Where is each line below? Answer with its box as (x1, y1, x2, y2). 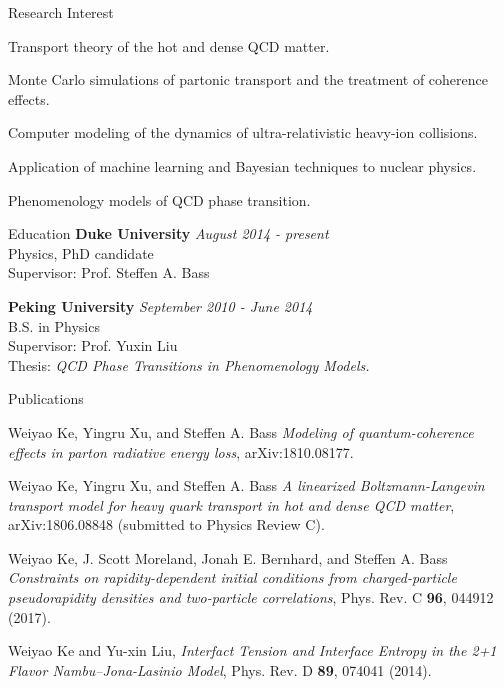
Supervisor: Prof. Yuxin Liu (8, 335, 178, 356)
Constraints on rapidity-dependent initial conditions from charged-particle (8, 567, 457, 588)
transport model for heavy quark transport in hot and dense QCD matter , (8, 494, 455, 515)
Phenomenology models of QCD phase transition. (8, 189, 311, 210)
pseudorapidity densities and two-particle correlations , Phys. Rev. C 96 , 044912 (8, 587, 494, 608)
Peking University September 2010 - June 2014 (8, 295, 313, 316)
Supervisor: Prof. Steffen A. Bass (8, 262, 210, 283)
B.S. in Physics (8, 315, 100, 336)
